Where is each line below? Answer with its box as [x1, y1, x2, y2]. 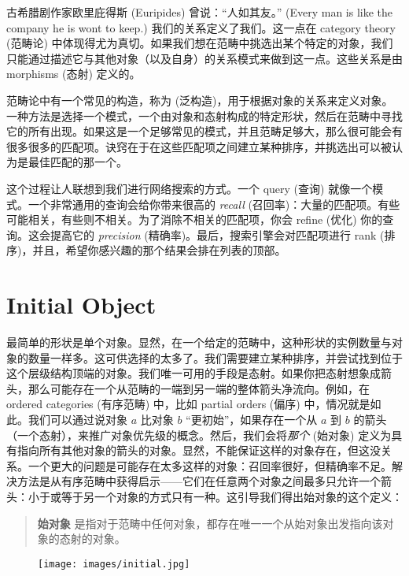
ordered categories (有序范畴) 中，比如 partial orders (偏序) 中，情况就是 [6, 396, 370, 412]
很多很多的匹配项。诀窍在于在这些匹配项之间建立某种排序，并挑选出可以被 [6, 138, 392, 154]
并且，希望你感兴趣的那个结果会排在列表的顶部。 [32, 242, 286, 258]
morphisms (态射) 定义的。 [6, 65, 141, 82]
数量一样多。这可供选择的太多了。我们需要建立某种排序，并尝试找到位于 [28, 349, 403, 366]
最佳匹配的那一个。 [28, 154, 127, 170]
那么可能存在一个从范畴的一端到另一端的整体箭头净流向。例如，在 [28, 380, 370, 396]
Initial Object [6, 288, 157, 321]
